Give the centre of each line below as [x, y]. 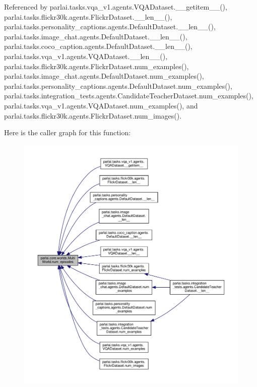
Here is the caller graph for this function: [68, 132]
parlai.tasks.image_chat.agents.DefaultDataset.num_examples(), [104, 76]
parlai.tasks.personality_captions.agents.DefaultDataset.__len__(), [110, 26]
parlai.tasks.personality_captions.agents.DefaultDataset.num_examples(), [118, 86]
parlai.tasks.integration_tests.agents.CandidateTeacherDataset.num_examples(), [129, 96]
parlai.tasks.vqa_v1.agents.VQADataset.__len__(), [86, 56]
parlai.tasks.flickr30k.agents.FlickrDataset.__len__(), [88, 16]
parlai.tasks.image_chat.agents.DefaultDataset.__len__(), [96, 36]
